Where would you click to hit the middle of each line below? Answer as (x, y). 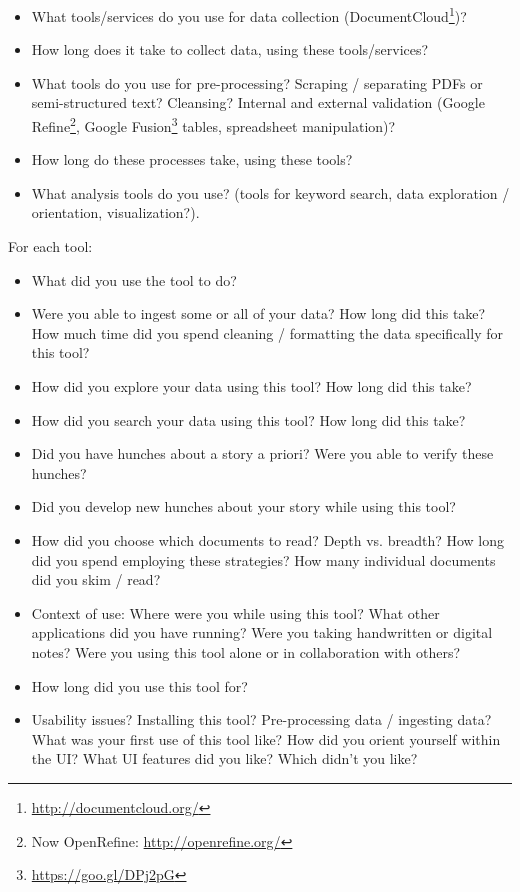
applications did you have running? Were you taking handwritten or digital (262, 632)
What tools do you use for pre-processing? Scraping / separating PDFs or (257, 82)
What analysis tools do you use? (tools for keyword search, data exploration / (270, 192)
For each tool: (50, 246)
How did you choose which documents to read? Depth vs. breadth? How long (268, 540)
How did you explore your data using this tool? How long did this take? (251, 386)
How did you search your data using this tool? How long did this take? (248, 419)
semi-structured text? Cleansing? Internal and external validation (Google (258, 102)
